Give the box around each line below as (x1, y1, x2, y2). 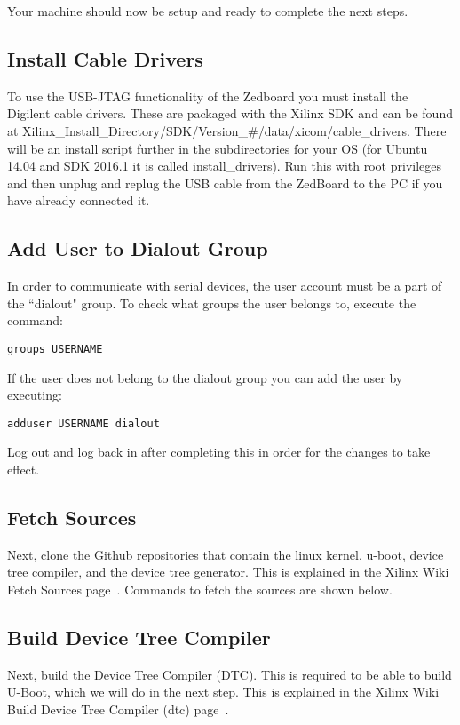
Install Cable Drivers (7, 44, 203, 72)
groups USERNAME (7, 342, 103, 355)
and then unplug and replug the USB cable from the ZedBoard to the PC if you (7, 173, 443, 192)
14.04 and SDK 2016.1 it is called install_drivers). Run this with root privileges (7, 156, 442, 175)
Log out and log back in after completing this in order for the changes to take (7, 442, 431, 461)
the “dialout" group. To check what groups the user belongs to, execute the (7, 293, 416, 312)
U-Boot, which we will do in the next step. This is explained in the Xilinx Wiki (7, 682, 440, 701)
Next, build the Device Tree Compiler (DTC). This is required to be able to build (7, 665, 452, 683)
